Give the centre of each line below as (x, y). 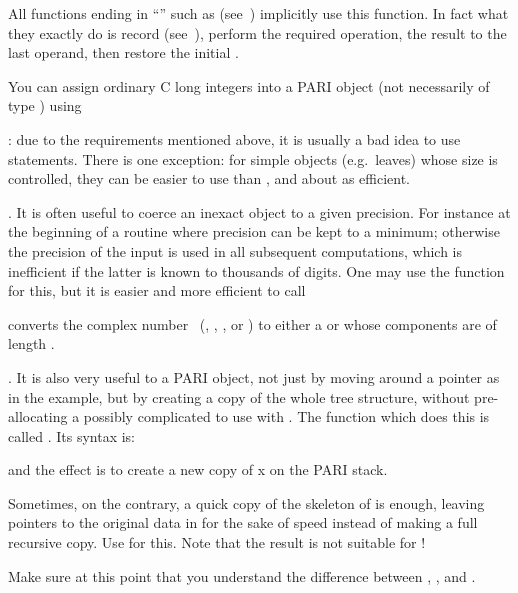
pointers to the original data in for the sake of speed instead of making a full (243, 522)
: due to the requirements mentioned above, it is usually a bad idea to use (234, 138)
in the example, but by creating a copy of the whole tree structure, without (239, 396)
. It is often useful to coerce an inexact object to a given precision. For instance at (259, 211)
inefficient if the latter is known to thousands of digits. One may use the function (256, 270)
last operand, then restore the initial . (123, 52)
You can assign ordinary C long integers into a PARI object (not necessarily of (249, 85)
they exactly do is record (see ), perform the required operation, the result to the (257, 32)
